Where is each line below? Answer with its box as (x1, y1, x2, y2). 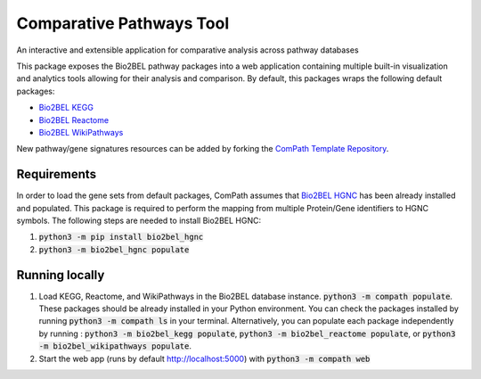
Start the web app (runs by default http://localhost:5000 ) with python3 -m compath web (38, 353, 371, 364)
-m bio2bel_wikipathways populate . (38, 341, 192, 351)
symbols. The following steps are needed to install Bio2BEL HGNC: (16, 215, 262, 226)
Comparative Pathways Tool (16, 13, 230, 33)
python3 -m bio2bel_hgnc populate (38, 244, 190, 254)
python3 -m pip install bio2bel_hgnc (38, 232, 204, 243)
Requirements (16, 167, 97, 182)
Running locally (16, 268, 105, 283)
